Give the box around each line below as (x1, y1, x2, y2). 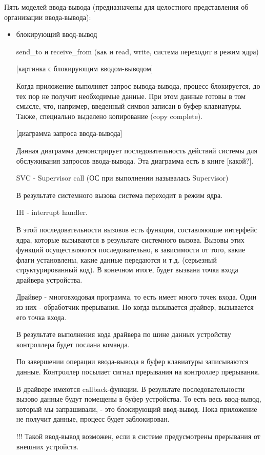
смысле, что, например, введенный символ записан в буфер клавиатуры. (16, 101, 242, 111)
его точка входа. (16, 311, 67, 322)
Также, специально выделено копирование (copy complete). (16, 110, 203, 121)
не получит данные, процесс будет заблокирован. (16, 413, 170, 424)
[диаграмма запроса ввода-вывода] (16, 128, 123, 139)
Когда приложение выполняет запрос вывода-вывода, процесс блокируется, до (16, 80, 260, 91)
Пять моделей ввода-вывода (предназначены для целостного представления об (4, 2, 249, 12)
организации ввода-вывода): (4, 11, 91, 22)
